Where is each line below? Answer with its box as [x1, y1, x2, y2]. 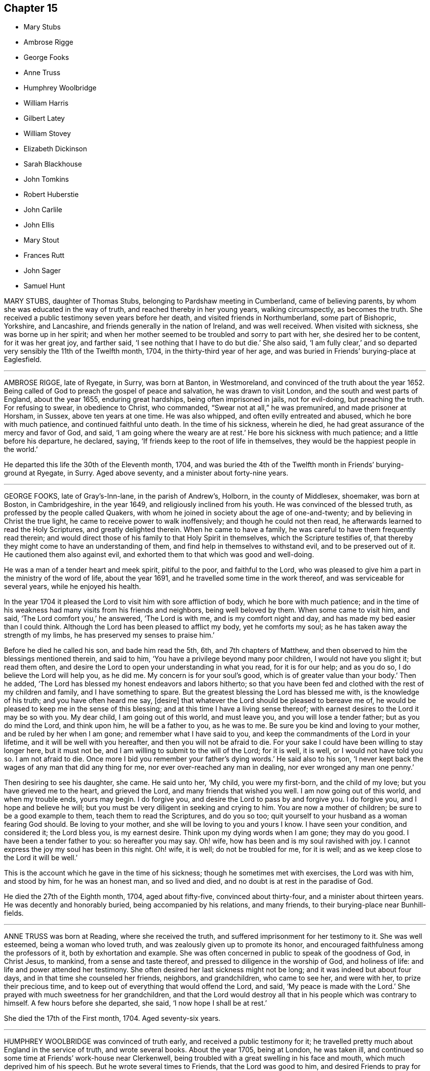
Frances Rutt [24, 251, 65, 260]
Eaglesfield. [4, 355, 42, 364]
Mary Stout [24, 236, 59, 245]
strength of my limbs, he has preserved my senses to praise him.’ [4, 631, 215, 640]
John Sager [24, 266, 61, 275]
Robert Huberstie [24, 190, 79, 199]
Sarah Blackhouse [24, 160, 82, 169]
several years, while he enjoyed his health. [4, 582, 141, 591]
